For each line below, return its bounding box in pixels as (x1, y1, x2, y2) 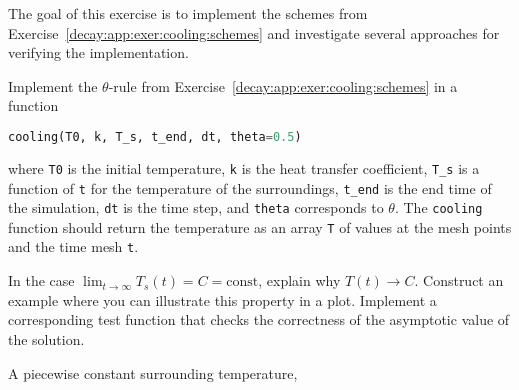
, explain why (258, 270, 341, 291)
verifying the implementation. (8, 42, 189, 63)
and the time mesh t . (8, 236, 139, 257)
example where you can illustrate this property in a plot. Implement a (8, 289, 437, 310)
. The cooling (394, 197, 483, 218)
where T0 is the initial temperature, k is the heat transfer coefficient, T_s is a (8, 157, 480, 178)
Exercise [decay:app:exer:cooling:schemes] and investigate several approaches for (8, 22, 500, 43)
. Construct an (414, 270, 504, 291)
